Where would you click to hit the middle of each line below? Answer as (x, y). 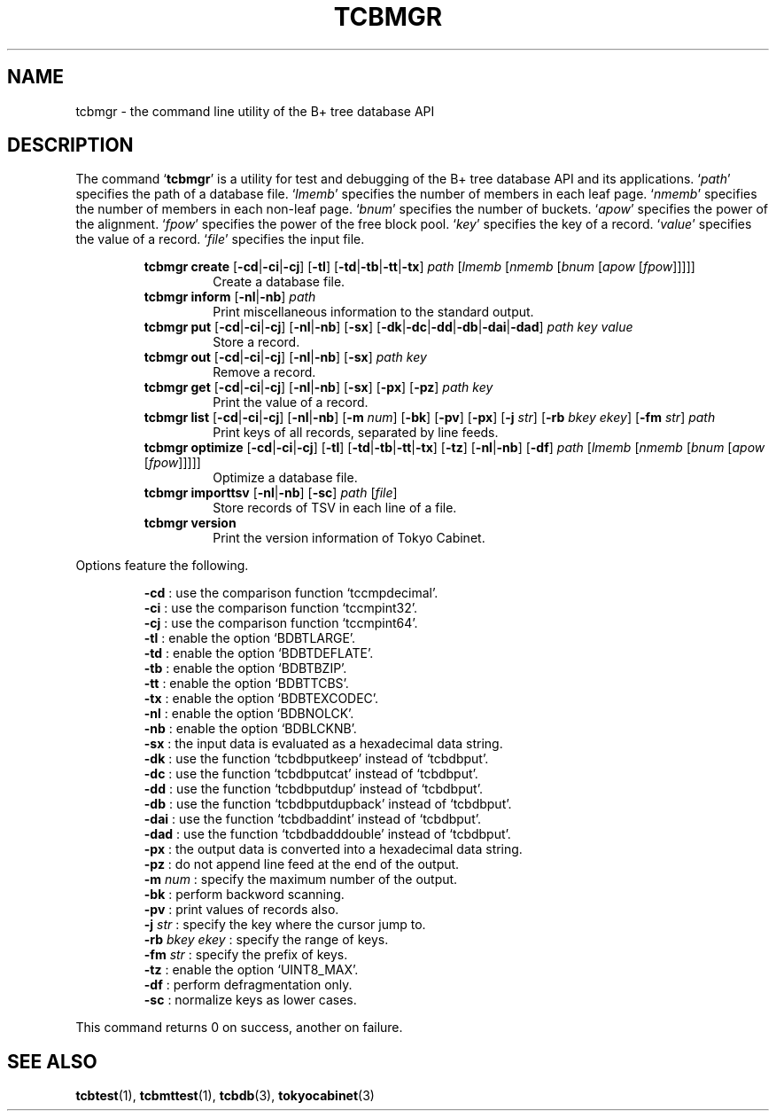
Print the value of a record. (291, 403)
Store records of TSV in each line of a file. (335, 508)
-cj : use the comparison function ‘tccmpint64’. (281, 623)
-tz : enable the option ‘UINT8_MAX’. (251, 970)
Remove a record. (264, 372)
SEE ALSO (52, 1061)
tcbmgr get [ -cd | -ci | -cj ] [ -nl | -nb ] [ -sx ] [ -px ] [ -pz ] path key (318, 387)
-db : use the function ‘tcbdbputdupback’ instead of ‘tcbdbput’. (328, 804)
